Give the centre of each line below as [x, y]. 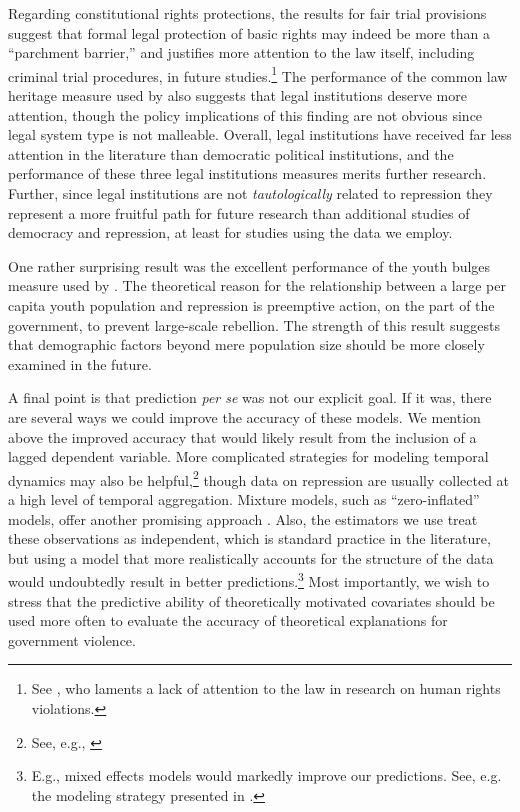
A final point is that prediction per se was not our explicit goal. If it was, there [250, 397]
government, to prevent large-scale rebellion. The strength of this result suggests [254, 324]
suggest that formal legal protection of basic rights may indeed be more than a [249, 32]
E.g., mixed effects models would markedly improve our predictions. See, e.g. [266, 775]
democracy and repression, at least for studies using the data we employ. [230, 232]
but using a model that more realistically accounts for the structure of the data [251, 557]
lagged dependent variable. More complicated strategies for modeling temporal [248, 456]
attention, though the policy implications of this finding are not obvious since [245, 114]
